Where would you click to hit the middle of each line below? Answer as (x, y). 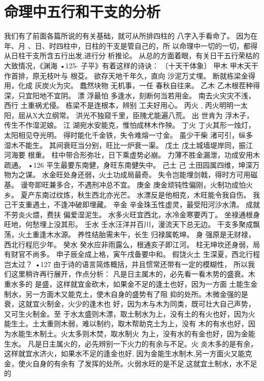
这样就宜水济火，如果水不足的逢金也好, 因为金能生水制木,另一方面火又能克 (128, 353)
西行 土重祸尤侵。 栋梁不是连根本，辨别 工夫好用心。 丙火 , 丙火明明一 (122, 105)
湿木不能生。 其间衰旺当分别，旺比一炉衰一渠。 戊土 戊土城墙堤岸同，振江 (128, 145)
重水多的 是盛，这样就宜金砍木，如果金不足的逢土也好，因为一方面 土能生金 (131, 283)
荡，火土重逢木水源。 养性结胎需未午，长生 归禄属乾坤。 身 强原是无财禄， (130, 234)
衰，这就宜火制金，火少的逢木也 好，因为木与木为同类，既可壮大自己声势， (130, 304)
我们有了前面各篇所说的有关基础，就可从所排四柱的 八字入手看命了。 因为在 (131, 36)
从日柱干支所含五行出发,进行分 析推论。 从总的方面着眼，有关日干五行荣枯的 (132, 55)
